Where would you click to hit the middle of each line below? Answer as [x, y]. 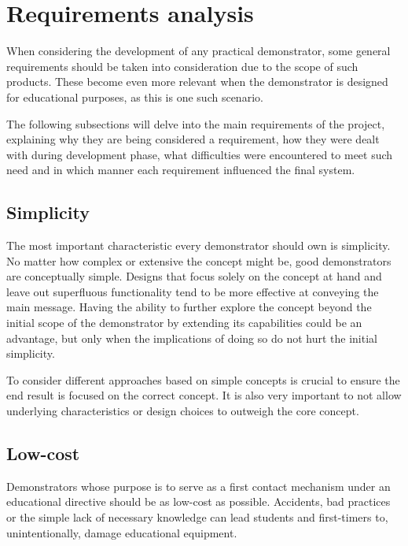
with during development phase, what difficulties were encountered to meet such [200, 154]
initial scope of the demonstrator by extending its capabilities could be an [184, 323]
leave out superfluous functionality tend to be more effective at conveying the [193, 291]
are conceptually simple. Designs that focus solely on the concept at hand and [194, 276]
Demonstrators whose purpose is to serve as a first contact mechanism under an [198, 486]
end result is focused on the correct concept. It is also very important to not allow [204, 395]
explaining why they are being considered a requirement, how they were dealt [193, 139]
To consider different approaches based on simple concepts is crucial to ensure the [203, 379]
